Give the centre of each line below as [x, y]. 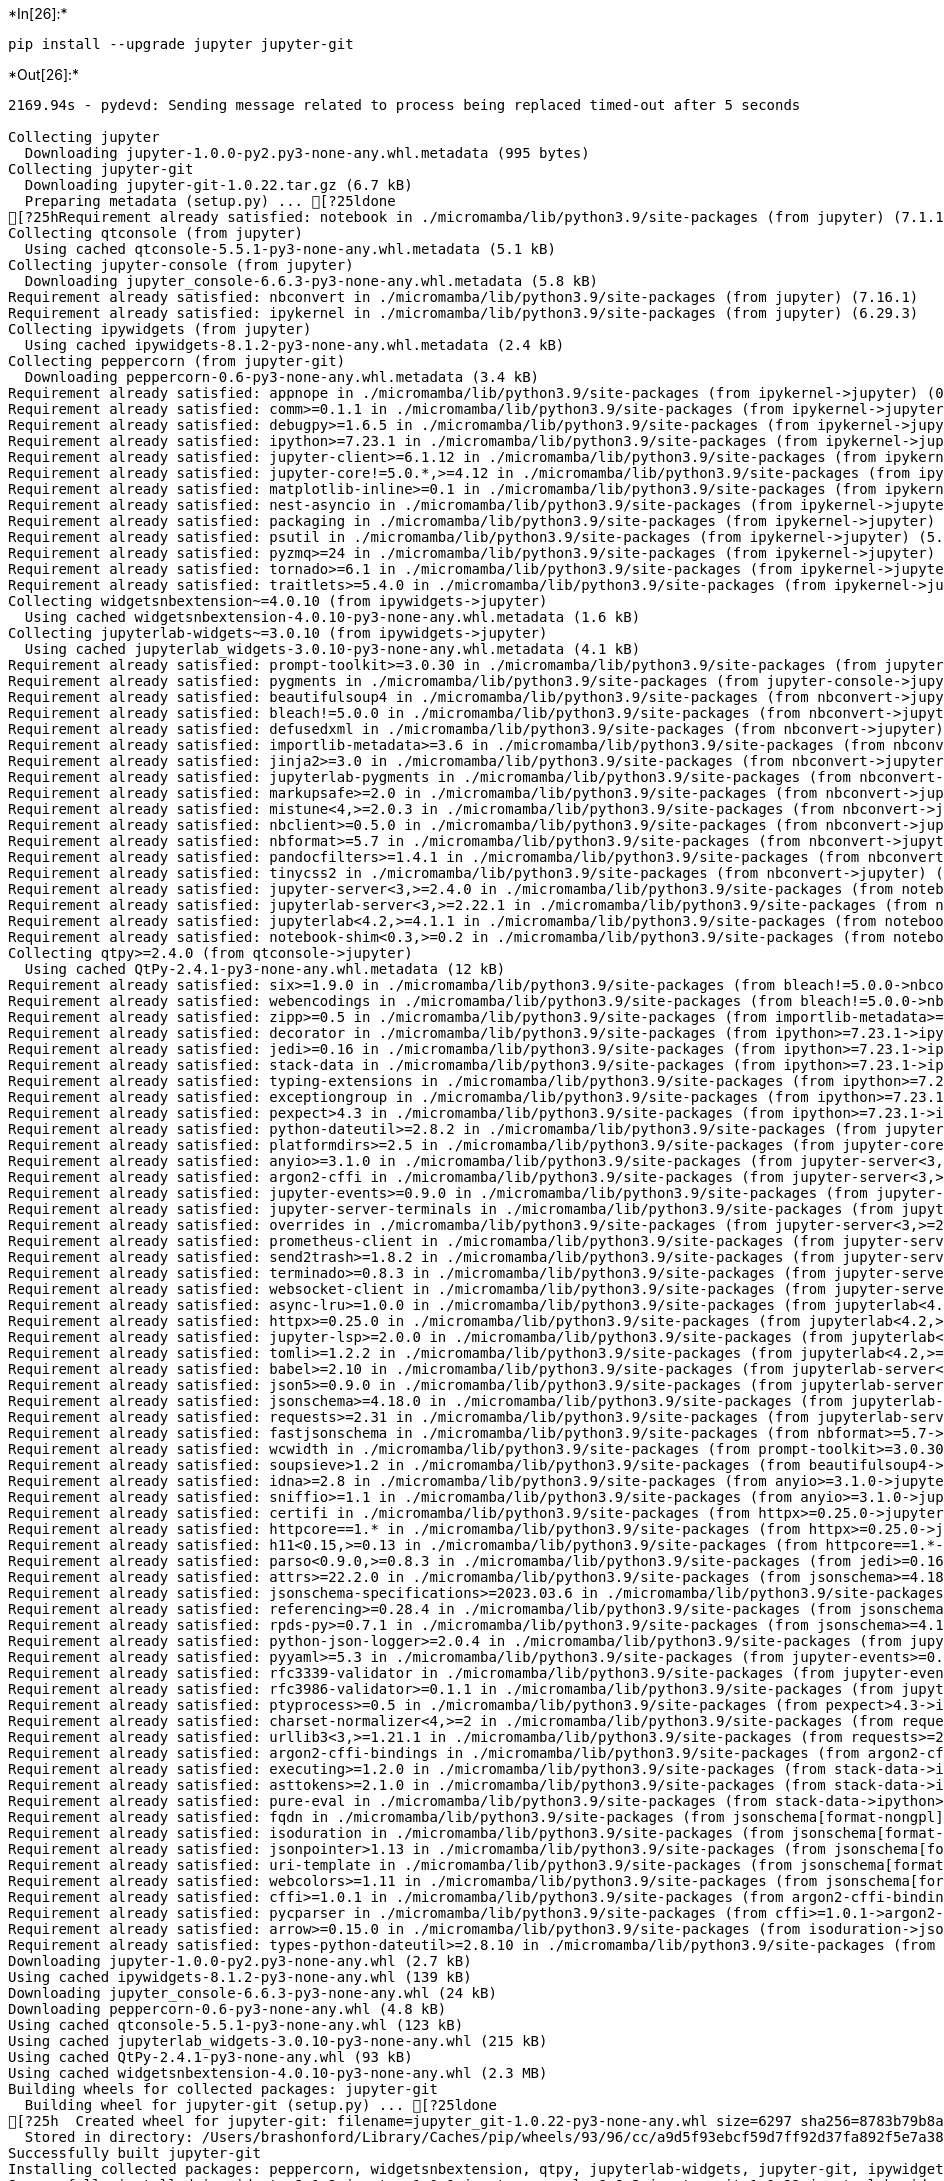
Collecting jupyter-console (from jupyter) [181, 265]
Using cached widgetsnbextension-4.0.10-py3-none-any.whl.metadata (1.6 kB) [332, 617]
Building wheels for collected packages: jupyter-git [223, 2089]
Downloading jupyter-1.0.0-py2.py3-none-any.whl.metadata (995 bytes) [307, 153]
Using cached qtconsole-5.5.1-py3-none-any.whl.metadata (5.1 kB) [290, 249]
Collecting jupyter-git [101, 169]
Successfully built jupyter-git [134, 2153]
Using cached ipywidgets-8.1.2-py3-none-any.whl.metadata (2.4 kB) [294, 345]
